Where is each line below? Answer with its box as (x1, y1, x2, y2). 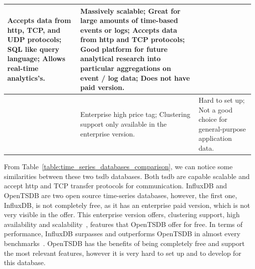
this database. (4, 257, 46, 268)
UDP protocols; (7, 34, 61, 45)
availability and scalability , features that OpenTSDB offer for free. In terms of (4, 219, 243, 229)
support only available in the (80, 119, 167, 129)
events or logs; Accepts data (80, 24, 178, 35)
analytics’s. (7, 72, 46, 83)
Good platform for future (80, 44, 168, 54)
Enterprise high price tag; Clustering (80, 109, 190, 119)
